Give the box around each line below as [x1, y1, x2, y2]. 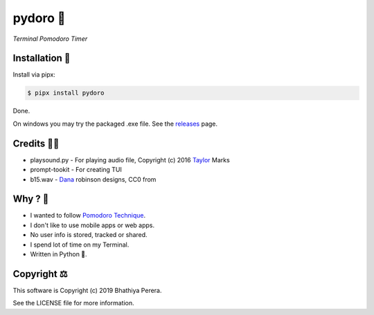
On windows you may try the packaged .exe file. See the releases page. [12, 120, 218, 128]
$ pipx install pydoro [27, 89, 105, 97]
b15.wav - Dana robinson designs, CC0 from [30, 175, 157, 183]
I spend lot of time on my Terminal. [30, 240, 130, 249]
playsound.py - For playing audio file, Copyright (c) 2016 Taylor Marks [30, 155, 230, 164]
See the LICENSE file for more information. [12, 299, 134, 307]
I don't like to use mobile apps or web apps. [30, 221, 155, 229]
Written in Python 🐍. [30, 249, 87, 258]
